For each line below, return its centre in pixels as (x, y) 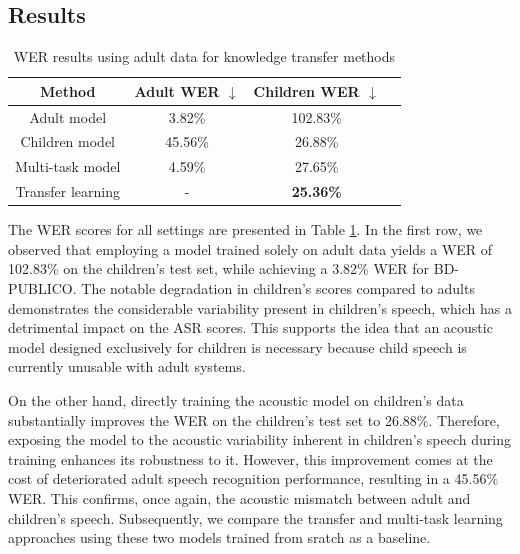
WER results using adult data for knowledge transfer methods (204, 56)
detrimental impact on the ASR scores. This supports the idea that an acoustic (250, 327)
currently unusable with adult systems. (127, 366)
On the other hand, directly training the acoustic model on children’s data (236, 400)
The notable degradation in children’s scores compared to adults (278, 288)
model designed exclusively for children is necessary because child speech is (237, 346)
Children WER (306, 90)
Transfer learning (67, 191)
